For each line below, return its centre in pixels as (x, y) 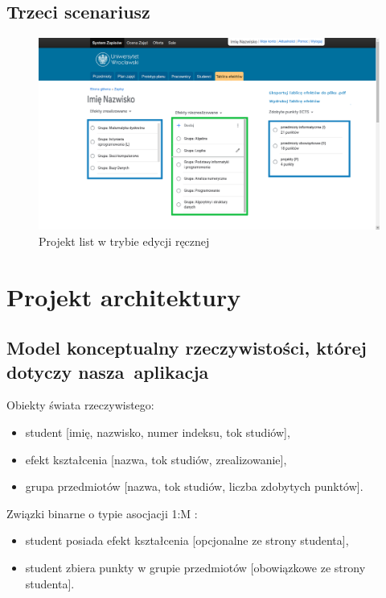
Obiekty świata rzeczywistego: (80, 405)
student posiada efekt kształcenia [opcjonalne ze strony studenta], (187, 540)
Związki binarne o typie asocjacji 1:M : (102, 513)
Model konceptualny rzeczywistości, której (187, 348)
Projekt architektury (124, 296)
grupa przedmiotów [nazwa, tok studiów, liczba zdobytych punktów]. (194, 486)
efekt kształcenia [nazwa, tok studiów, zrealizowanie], (156, 459)
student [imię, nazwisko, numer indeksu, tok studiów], (158, 432)
